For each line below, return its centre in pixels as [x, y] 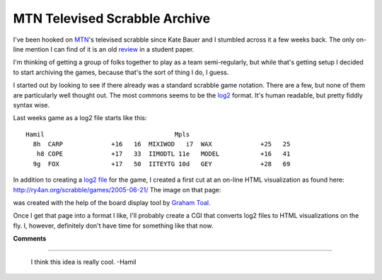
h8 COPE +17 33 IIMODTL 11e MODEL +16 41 [163, 154]
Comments [30, 239]
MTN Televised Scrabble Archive [112, 18]
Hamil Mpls [108, 134]
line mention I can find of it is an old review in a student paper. [104, 49]
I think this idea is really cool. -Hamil [83, 262]
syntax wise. [31, 105]
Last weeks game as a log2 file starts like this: [80, 118]
